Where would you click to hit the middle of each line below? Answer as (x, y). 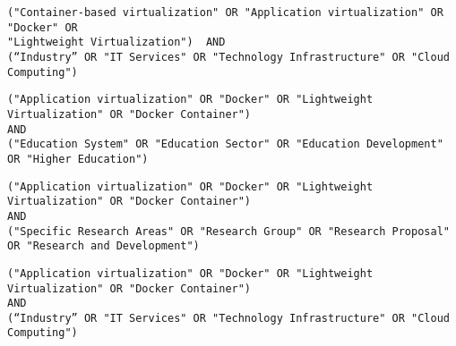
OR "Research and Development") (103, 246)
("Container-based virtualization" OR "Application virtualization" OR (225, 13)
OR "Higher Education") (78, 159)
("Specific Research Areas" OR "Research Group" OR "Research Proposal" (228, 231)
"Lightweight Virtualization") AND (116, 42)
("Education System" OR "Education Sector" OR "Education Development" (225, 144)
